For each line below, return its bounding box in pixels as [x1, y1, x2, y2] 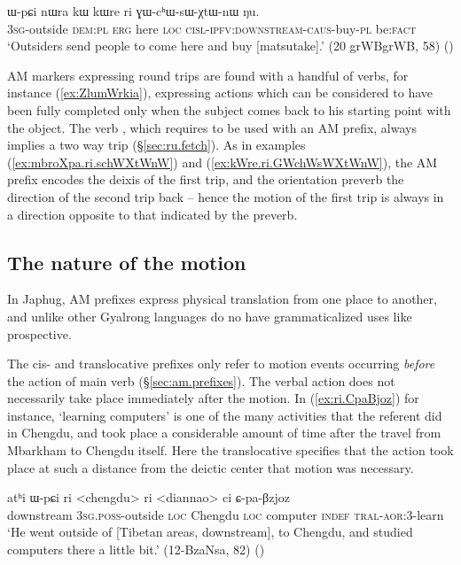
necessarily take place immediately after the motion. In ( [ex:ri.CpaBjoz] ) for [7, 389, 419, 407]
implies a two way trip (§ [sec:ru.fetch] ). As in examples [7, 135, 306, 154]
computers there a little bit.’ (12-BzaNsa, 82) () [7, 540, 265, 559]
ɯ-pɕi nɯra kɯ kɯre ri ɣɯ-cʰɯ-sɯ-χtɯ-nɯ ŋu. [7, 2, 260, 19]
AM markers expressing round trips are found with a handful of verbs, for [7, 66, 409, 84]
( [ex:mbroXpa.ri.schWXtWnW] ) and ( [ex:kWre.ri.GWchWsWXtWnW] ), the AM [7, 152, 438, 171]
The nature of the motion [7, 248, 246, 275]
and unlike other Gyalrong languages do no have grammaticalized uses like [7, 306, 412, 325]
